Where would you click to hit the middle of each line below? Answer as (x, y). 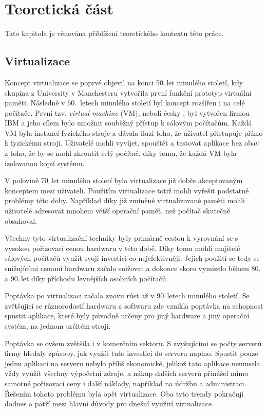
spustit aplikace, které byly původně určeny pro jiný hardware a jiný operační (127, 316)
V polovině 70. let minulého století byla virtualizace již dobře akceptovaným (124, 180)
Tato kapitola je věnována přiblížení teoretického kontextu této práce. (114, 33)
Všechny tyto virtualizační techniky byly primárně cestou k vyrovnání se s (121, 238)
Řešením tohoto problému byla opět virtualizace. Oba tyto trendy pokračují (124, 393)
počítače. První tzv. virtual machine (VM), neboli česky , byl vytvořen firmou (127, 112)
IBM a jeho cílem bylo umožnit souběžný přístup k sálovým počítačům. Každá (128, 123)
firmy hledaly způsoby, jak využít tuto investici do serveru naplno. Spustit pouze (131, 353)
